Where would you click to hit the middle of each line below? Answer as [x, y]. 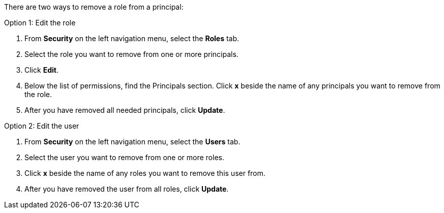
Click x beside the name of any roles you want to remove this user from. [145, 173]
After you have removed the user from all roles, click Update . [127, 189]
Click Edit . [41, 70]
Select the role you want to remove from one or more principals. [131, 54]
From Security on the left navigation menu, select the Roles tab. [132, 38]
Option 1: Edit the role [40, 23]
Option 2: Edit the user [42, 126]
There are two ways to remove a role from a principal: [94, 7]
